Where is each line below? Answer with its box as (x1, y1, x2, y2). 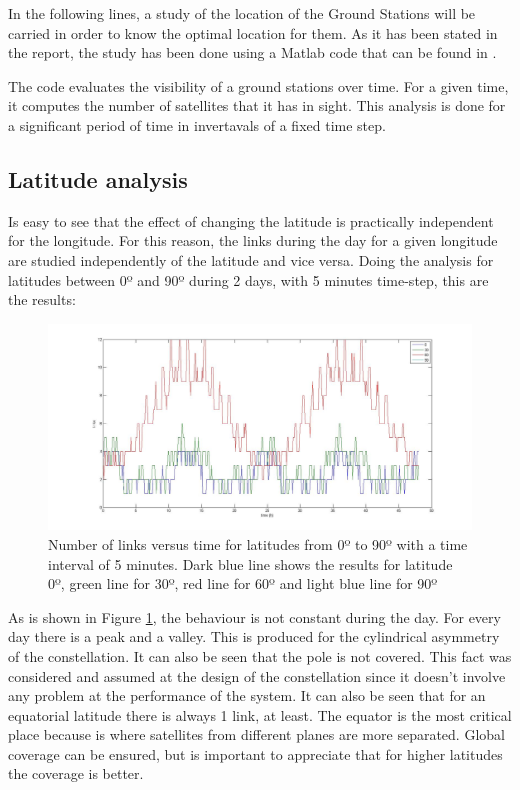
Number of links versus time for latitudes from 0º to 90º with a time (48, 533, 468, 554)
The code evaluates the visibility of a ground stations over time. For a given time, (8, 75, 509, 96)
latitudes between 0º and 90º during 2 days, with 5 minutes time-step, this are (8, 269, 489, 290)
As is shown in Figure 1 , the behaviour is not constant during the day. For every (8, 606, 501, 627)
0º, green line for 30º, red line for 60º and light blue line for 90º (48, 573, 438, 594)
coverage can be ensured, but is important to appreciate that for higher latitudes (8, 743, 503, 764)
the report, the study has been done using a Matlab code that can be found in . (8, 42, 497, 63)
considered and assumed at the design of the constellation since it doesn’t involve (8, 665, 506, 686)
